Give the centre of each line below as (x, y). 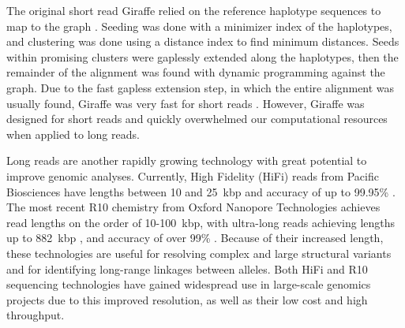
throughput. (36, 315)
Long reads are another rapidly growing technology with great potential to (187, 160)
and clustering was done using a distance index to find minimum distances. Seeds (203, 41)
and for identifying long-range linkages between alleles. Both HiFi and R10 (187, 268)
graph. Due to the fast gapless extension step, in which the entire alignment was (201, 87)
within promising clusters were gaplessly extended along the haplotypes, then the (202, 56)
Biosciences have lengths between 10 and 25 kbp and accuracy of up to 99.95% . (201, 191)
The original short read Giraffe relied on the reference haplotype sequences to (194, 10)
